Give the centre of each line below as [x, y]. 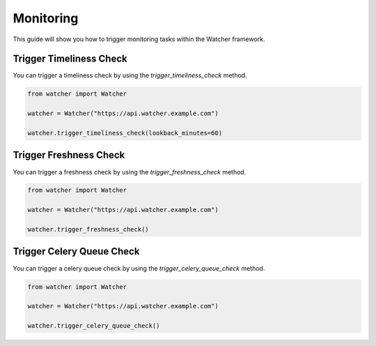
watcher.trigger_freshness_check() [88, 230]
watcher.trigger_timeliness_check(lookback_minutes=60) [125, 133]
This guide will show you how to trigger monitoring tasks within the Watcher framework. [139, 39]
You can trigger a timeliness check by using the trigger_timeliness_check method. [130, 75]
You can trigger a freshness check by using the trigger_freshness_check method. [130, 172]
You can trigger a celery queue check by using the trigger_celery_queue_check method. [139, 268]
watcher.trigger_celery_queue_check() [94, 326]
